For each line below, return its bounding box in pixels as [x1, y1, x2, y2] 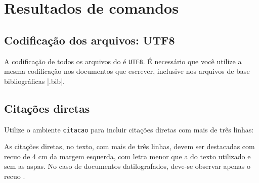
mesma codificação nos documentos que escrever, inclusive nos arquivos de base [4, 66, 250, 76]
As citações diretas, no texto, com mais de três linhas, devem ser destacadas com [4, 141, 255, 152]
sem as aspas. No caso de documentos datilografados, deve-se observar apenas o [4, 161, 250, 171]
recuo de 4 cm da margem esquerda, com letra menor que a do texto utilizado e [4, 151, 251, 161]
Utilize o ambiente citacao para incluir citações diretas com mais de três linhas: [4, 124, 254, 134]
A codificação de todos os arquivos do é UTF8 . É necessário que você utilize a [4, 56, 242, 66]
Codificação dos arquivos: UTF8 [4, 32, 175, 48]
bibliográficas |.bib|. [4, 75, 65, 86]
